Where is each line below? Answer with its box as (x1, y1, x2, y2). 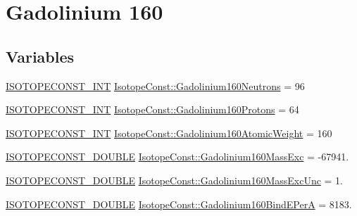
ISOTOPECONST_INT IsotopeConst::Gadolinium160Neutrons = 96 (6, 78, 305, 93)
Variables (6, 45, 75, 67)
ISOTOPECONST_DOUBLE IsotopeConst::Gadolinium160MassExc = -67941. (6, 149, 349, 164)
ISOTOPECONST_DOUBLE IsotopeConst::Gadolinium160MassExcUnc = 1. (6, 172, 344, 187)
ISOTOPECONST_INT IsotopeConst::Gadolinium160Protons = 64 (6, 102, 299, 117)
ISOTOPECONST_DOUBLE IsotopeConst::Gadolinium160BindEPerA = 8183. (6, 196, 352, 211)
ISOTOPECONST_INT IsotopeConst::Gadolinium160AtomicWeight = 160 (6, 125, 332, 140)
